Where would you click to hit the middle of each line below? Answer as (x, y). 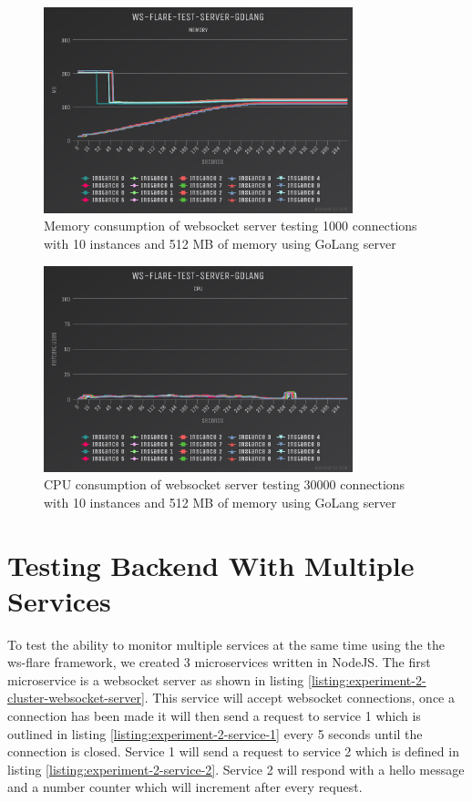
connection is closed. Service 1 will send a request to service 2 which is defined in (233, 751)
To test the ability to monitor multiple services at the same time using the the (226, 644)
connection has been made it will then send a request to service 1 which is (214, 716)
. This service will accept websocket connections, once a (299, 698)
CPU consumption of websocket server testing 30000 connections (225, 484)
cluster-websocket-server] (76, 698)
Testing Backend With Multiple (211, 565)
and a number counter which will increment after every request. (185, 787)
